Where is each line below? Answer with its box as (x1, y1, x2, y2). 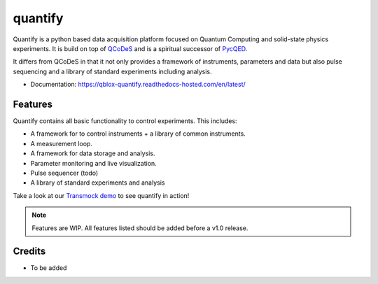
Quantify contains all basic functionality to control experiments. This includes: (13, 117, 237, 125)
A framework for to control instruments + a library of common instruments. (30, 129, 246, 138)
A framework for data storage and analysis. (30, 149, 155, 157)
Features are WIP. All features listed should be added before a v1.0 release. (31, 224, 248, 232)
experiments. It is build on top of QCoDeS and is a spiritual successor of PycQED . (13, 44, 248, 52)
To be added (30, 264, 67, 272)
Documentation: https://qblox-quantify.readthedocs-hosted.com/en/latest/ (30, 80, 246, 89)
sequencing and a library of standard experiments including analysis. (13, 67, 213, 76)
